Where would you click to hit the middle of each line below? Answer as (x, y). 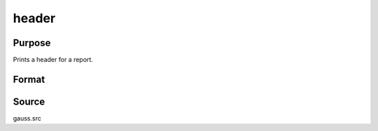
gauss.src (27, 118)
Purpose (32, 43)
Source (29, 101)
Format (29, 79)
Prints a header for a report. (53, 60)
